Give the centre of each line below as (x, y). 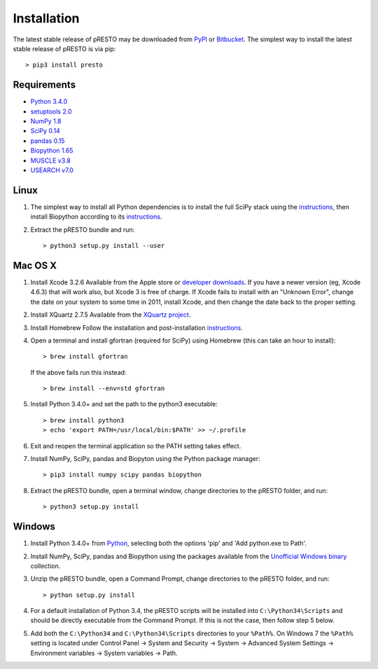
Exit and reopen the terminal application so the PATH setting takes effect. (136, 446)
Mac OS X (35, 265)
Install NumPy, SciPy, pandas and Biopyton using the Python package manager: (145, 459)
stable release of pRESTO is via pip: (64, 48)
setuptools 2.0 (51, 111)
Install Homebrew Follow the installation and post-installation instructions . (136, 327)
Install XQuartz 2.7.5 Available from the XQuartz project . (111, 315)
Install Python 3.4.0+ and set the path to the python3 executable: (124, 404)
